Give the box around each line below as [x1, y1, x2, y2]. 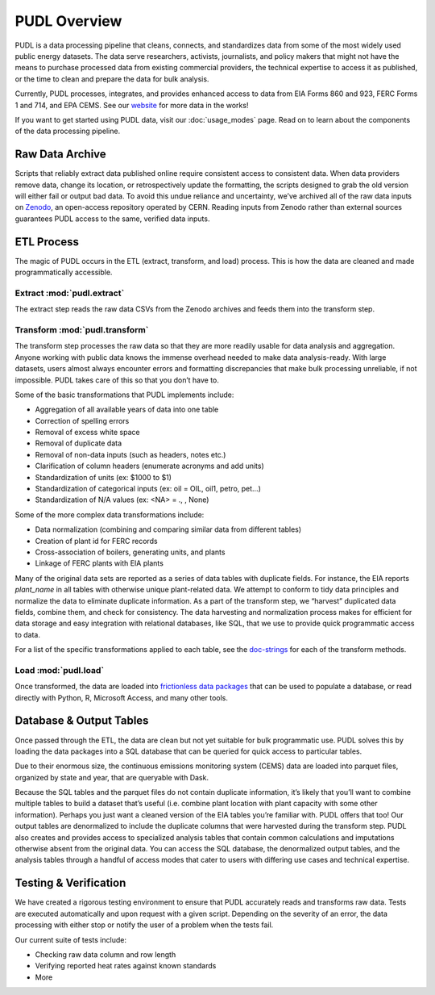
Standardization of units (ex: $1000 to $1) [35, 472, 172, 482]
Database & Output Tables [14, 714, 149, 728]
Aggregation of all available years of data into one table [35, 404, 219, 415]
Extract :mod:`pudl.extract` [14, 287, 125, 299]
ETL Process [14, 235, 80, 249]
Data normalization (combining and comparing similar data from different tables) [35, 525, 302, 534]
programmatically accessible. [14, 267, 113, 278]
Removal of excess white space [35, 428, 140, 437]
